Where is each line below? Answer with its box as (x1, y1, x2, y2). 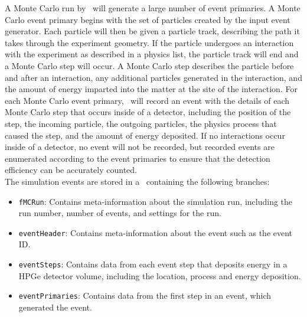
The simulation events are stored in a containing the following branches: (5, 175, 270, 187)
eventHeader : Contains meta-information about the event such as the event (18, 226, 293, 238)
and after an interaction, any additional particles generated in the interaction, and (5, 71, 302, 83)
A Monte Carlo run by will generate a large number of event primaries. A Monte (5, 2, 301, 14)
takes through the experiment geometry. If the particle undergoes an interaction (5, 36, 294, 48)
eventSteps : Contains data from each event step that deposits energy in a (18, 258, 288, 270)
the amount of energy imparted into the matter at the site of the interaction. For (5, 83, 298, 95)
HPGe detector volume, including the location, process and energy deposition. (18, 269, 301, 282)
